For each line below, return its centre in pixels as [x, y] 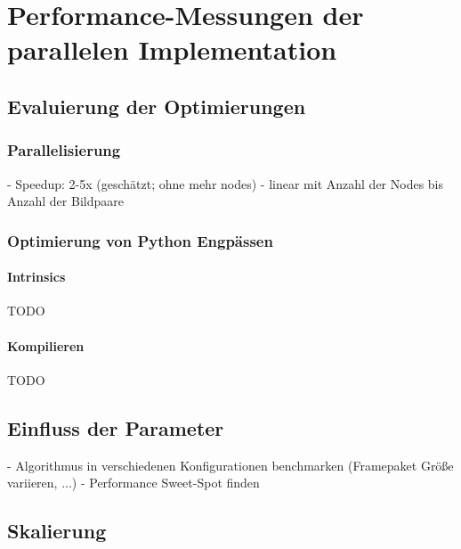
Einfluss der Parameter [116, 427]
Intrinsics [36, 277]
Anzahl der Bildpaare [65, 201]
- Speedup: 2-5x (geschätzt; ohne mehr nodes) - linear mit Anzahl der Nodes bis [226, 183]
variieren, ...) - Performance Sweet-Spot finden [133, 483]
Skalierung [57, 531]
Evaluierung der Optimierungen [157, 106]
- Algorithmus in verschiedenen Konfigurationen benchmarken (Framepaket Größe [230, 465]
